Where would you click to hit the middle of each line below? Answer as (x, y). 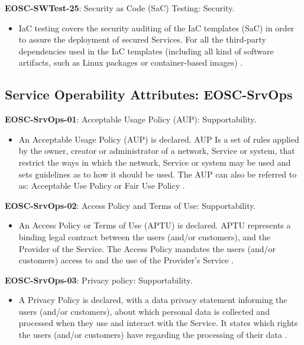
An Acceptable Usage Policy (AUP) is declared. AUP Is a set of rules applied (159, 139)
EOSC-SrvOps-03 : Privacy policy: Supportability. (99, 280)
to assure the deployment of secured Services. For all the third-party (142, 39)
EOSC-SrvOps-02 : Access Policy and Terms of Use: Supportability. (130, 205)
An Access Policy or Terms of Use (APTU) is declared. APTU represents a (155, 225)
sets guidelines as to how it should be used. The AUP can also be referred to (158, 174)
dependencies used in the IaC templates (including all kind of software (146, 51)
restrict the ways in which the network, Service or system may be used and (155, 162)
